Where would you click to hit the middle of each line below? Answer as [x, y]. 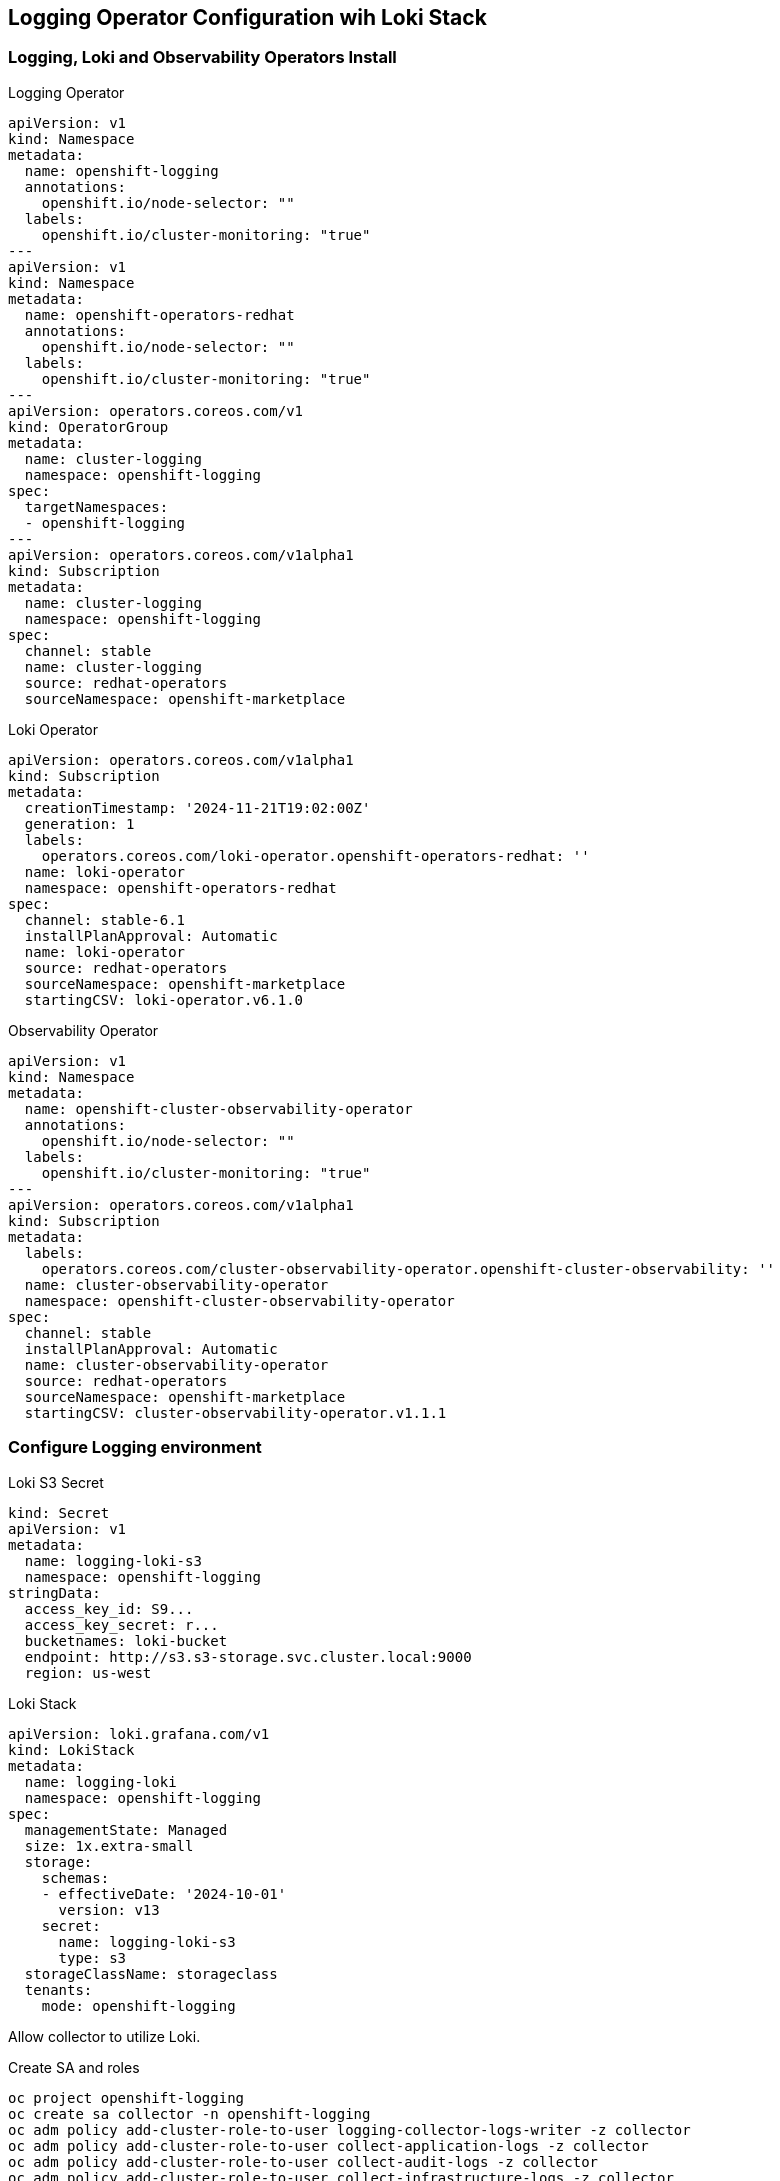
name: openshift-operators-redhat [159, 314]
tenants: [58, 1989]
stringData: [54, 1592]
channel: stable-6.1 [105, 919]
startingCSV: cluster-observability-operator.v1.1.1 [235, 1412]
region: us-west [88, 1672]
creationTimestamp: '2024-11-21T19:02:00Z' [197, 807]
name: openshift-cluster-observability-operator [218, 1108]
